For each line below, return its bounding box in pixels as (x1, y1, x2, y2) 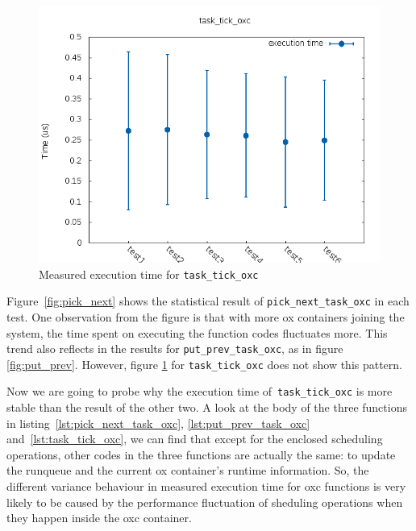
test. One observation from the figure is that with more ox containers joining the (6, 308, 405, 325)
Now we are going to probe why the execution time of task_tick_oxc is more (6, 383, 393, 400)
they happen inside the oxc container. (6, 509, 192, 526)
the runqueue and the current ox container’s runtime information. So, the (6, 462, 369, 479)
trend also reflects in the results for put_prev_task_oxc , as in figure (6, 340, 343, 357)
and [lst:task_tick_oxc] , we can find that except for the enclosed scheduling (6, 430, 383, 447)
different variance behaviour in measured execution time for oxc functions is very (6, 478, 406, 495)
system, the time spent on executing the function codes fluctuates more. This (6, 324, 388, 341)
